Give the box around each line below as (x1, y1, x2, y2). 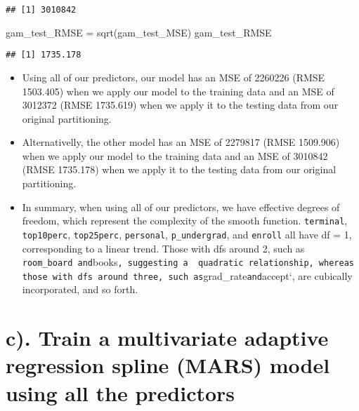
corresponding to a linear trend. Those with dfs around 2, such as (22, 241, 305, 255)
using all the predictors (6, 378, 235, 407)
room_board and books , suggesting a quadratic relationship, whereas (22, 255, 354, 269)
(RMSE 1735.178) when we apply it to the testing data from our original (22, 162, 337, 177)
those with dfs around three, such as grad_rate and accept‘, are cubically (22, 268, 353, 283)
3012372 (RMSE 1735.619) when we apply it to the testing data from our (22, 97, 339, 112)
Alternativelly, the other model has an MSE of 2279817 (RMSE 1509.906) (22, 135, 340, 149)
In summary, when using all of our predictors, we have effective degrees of (22, 199, 340, 214)
